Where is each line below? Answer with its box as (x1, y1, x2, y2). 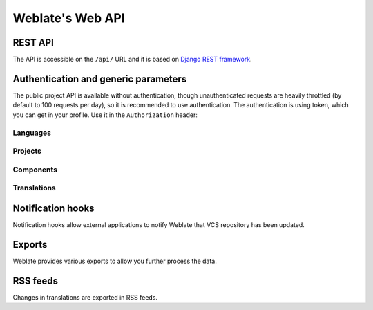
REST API (12, 37, 55, 48)
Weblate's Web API (12, 10, 126, 26)
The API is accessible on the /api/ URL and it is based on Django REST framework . (12, 55, 252, 64)
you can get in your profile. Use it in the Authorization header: (12, 111, 198, 119)
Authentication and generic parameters (12, 73, 187, 84)
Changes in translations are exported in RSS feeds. (12, 293, 158, 301)
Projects (12, 146, 41, 156)
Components (12, 165, 58, 174)
